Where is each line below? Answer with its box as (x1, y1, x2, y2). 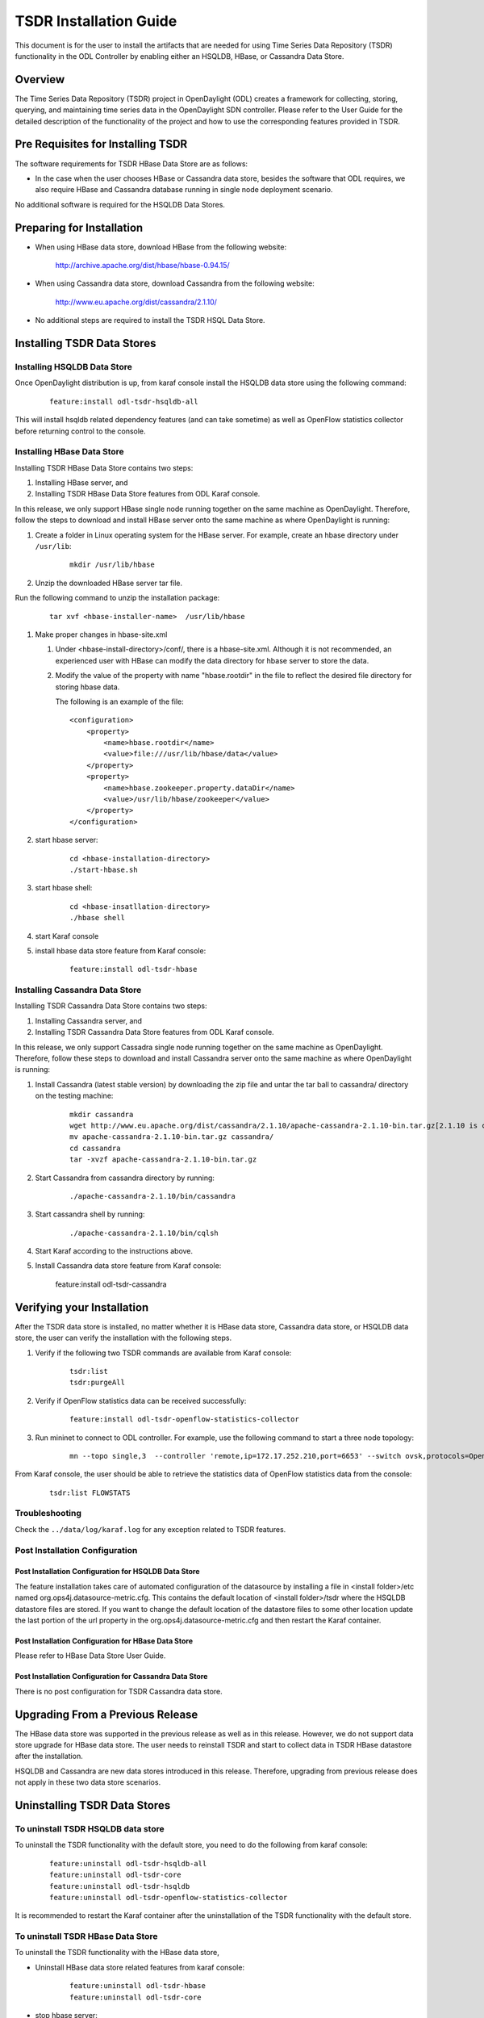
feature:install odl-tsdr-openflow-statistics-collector (69, 1415, 300, 1424)
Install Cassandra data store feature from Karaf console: (35, 1261, 222, 1271)
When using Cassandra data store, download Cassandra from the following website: (35, 278, 315, 288)
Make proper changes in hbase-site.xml (35, 630, 168, 639)
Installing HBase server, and (35, 478, 128, 488)
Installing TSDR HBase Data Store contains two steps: (15, 463, 194, 472)
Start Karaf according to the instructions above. (35, 1246, 194, 1256)
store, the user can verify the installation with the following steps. (15, 1333, 232, 1343)
